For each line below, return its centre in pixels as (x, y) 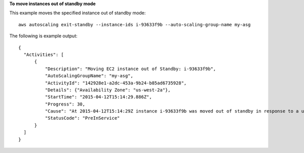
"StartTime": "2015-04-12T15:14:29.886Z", (98, 97)
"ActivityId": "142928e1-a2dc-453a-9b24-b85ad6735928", (116, 83)
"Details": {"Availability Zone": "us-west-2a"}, (108, 90)
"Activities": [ (44, 55)
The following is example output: (44, 36)
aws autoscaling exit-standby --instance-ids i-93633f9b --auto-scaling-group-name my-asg (135, 24)
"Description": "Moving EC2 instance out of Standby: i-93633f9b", (130, 69)
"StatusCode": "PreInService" (82, 118)
